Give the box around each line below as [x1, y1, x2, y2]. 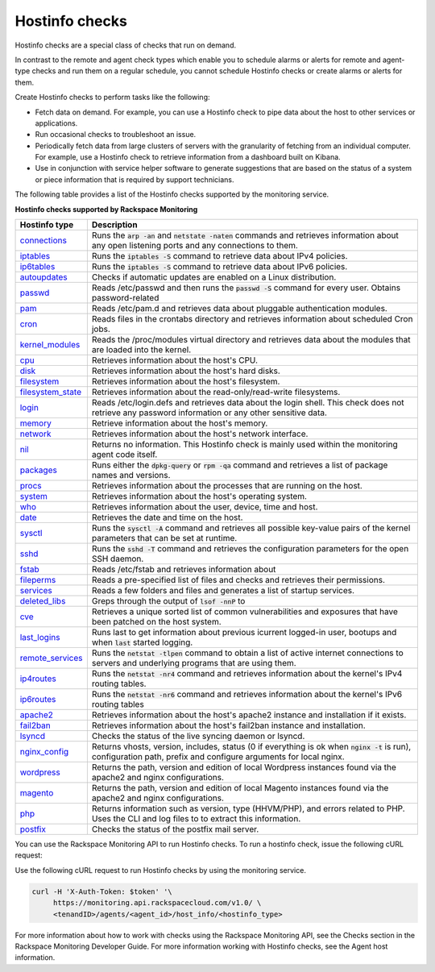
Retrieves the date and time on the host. [91, 512, 243, 523]
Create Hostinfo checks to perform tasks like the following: [14, 93, 210, 102]
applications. [35, 118, 78, 128]
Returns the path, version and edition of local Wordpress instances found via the [91, 762, 396, 773]
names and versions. [91, 470, 171, 481]
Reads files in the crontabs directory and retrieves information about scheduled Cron [91, 314, 413, 325]
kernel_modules [19, 339, 81, 351]
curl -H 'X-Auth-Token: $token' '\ [31, 887, 172, 896]
